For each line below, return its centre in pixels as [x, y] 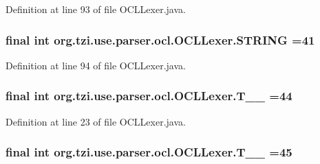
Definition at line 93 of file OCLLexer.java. [96, 9]
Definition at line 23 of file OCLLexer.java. [96, 121]
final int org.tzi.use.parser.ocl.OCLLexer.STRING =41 [160, 39]
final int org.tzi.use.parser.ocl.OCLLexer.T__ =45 [149, 152]
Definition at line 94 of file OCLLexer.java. [96, 65]
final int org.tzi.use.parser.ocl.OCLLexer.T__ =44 [149, 96]
